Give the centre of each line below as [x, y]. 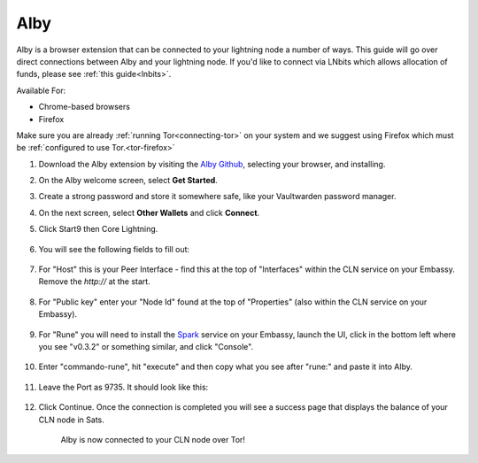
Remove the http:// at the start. [94, 282]
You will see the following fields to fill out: [114, 249]
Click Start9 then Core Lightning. [98, 229]
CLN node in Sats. [72, 420]
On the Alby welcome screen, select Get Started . [128, 181]
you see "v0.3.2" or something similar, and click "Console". [146, 346]
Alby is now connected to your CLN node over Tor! [153, 439]
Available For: [41, 90]
